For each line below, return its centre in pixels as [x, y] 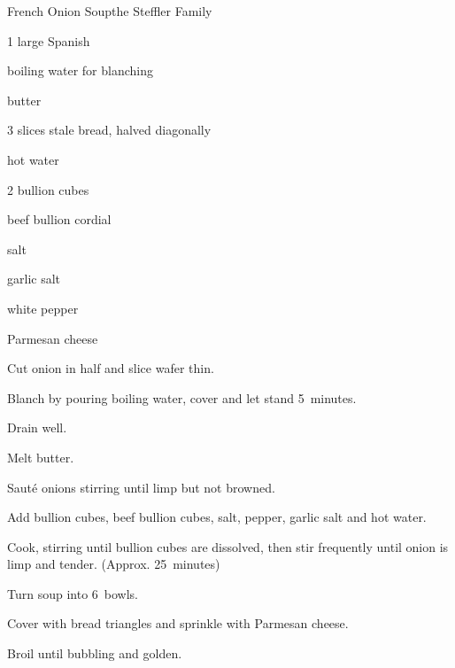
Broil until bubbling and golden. [95, 653]
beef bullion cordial [59, 219]
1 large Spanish [49, 40]
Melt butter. [41, 457]
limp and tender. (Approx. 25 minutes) [114, 564]
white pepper [43, 308]
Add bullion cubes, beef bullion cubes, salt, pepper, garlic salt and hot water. [217, 517]
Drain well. [37, 427]
